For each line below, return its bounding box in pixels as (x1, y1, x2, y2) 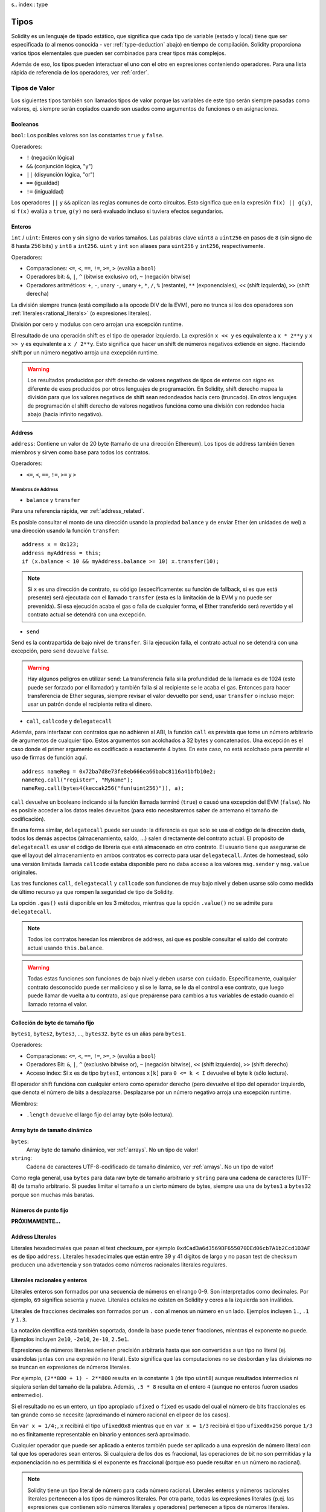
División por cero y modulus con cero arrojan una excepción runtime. (11, 321, 184, 328)
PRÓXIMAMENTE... (11, 1217, 61, 1225)
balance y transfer (26, 496, 81, 503)
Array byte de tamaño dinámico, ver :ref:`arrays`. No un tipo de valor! (26, 1146, 199, 1153)
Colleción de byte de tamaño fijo (11, 1019, 95, 1026)
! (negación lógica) (26, 154, 75, 161)
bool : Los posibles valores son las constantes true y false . (11, 132, 164, 139)
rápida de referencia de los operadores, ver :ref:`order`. (11, 69, 149, 76)
